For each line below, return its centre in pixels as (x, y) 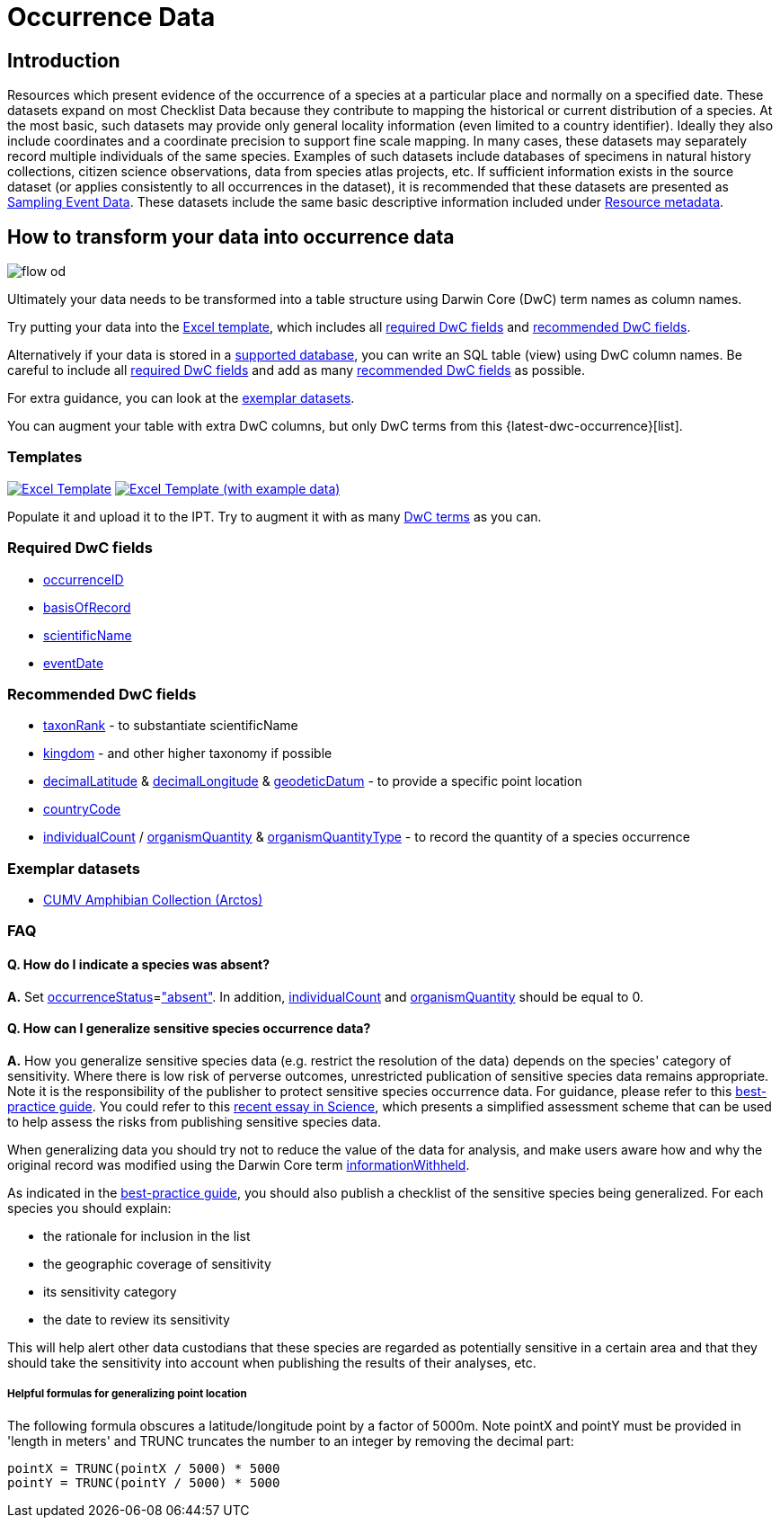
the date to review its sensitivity (137, 1319)
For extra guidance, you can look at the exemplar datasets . (181, 398)
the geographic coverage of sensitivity (157, 1263)
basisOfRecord (87, 607)
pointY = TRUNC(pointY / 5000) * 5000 (144, 1482)
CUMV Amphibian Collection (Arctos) (153, 900)
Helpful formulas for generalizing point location (127, 1394)
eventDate (74, 663)
